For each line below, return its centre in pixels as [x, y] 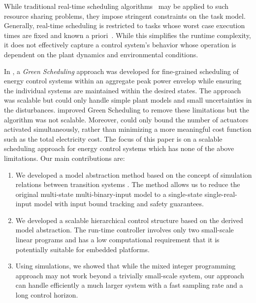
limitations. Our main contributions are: [64, 158]
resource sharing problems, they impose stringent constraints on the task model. [125, 16]
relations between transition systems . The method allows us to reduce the [128, 184]
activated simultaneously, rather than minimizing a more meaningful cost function [128, 129]
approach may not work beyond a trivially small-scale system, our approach [130, 275]
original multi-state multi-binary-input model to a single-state [109, 194]
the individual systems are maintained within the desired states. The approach [123, 90]
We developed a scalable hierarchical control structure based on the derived [129, 220]
